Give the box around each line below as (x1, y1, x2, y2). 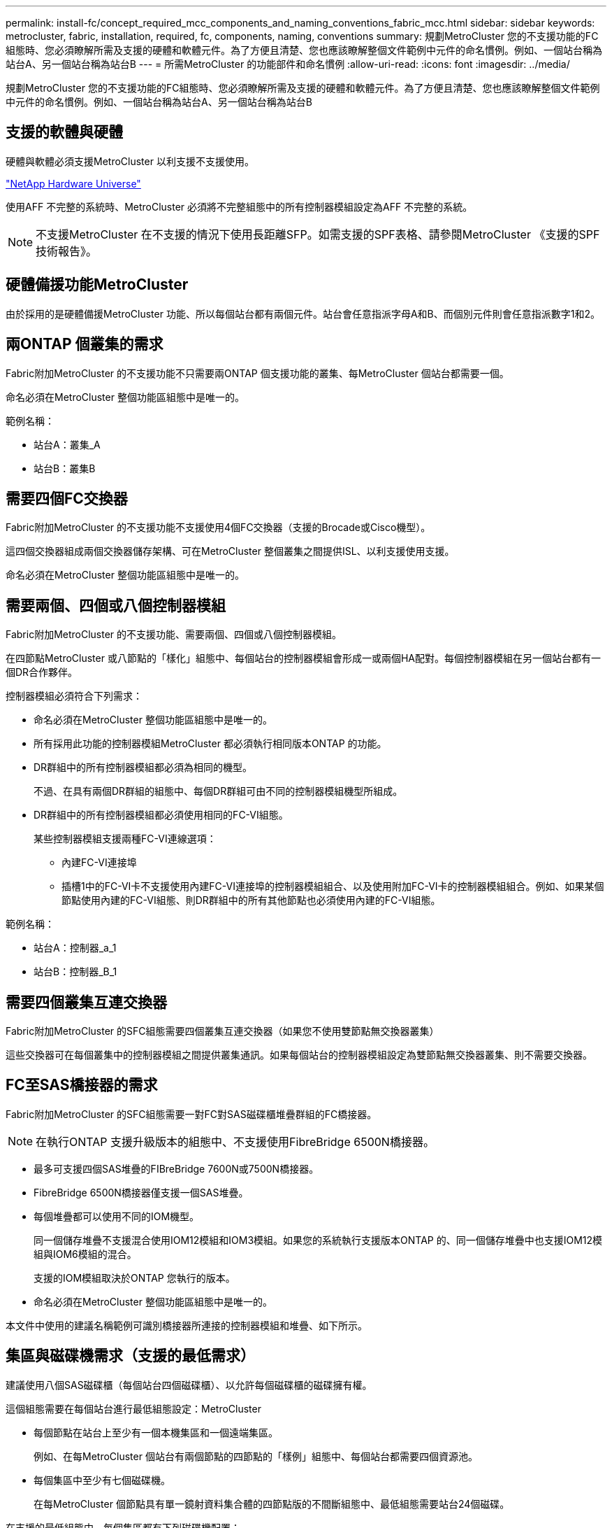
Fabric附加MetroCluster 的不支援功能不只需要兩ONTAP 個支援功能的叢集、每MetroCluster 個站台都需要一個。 (6, 367, 509, 379)
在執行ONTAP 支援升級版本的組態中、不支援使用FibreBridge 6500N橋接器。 (36, 1134, 435, 1149)
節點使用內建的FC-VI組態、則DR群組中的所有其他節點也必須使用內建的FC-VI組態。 (61, 894, 441, 907)
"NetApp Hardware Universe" (6, 177, 141, 190)
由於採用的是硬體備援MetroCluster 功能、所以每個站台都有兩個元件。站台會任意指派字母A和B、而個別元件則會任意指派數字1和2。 (6, 307, 600, 320)
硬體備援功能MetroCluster (6, 276, 189, 294)
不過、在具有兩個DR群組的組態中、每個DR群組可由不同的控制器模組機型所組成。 (34, 785, 403, 798)
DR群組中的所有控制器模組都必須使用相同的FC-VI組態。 (34, 809, 289, 821)
